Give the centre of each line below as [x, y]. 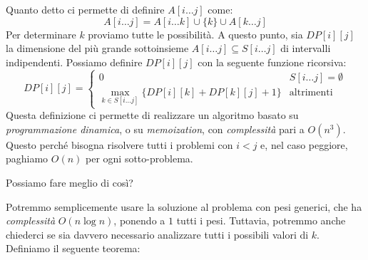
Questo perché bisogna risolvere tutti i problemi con [119, 144]
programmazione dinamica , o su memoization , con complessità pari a [155, 129]
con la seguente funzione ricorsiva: [272, 62]
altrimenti [311, 92]
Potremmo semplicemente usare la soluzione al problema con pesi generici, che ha [184, 206]
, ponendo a [139, 220]
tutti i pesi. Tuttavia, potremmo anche [261, 220]
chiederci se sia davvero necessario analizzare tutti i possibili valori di [157, 234]
